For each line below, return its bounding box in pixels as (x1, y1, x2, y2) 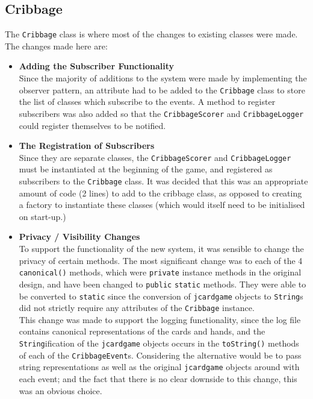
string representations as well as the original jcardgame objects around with (19, 360, 300, 373)
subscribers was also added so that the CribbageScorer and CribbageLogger (19, 107, 304, 119)
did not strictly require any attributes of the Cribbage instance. (19, 301, 255, 314)
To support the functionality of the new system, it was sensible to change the (19, 242, 304, 255)
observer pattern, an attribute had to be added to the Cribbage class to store (19, 83, 305, 96)
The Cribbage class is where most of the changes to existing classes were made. (5, 28, 298, 40)
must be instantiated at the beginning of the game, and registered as (19, 163, 273, 175)
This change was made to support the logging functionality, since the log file (19, 313, 301, 325)
